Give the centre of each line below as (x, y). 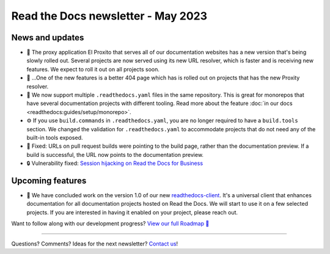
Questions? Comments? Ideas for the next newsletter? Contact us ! (95, 244)
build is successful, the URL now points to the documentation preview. (115, 154)
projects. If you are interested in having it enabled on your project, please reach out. (132, 212)
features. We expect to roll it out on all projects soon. (93, 69)
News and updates (48, 38)
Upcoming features (49, 180)
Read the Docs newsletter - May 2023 (109, 16)
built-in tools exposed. (55, 137)
